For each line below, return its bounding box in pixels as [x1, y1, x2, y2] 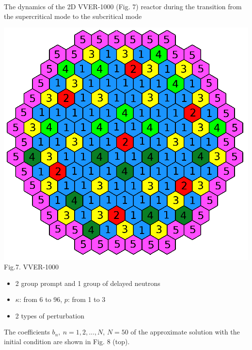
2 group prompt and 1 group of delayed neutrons [15, 278, 160, 288]
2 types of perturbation [15, 310, 84, 320]
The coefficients [4, 327, 50, 337]
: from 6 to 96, [19, 294, 63, 304]
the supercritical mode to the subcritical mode [4, 11, 142, 21]
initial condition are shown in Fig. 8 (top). [4, 336, 130, 347]
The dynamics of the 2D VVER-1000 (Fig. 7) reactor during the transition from [4, 1, 242, 11]
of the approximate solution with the [130, 327, 240, 337]
